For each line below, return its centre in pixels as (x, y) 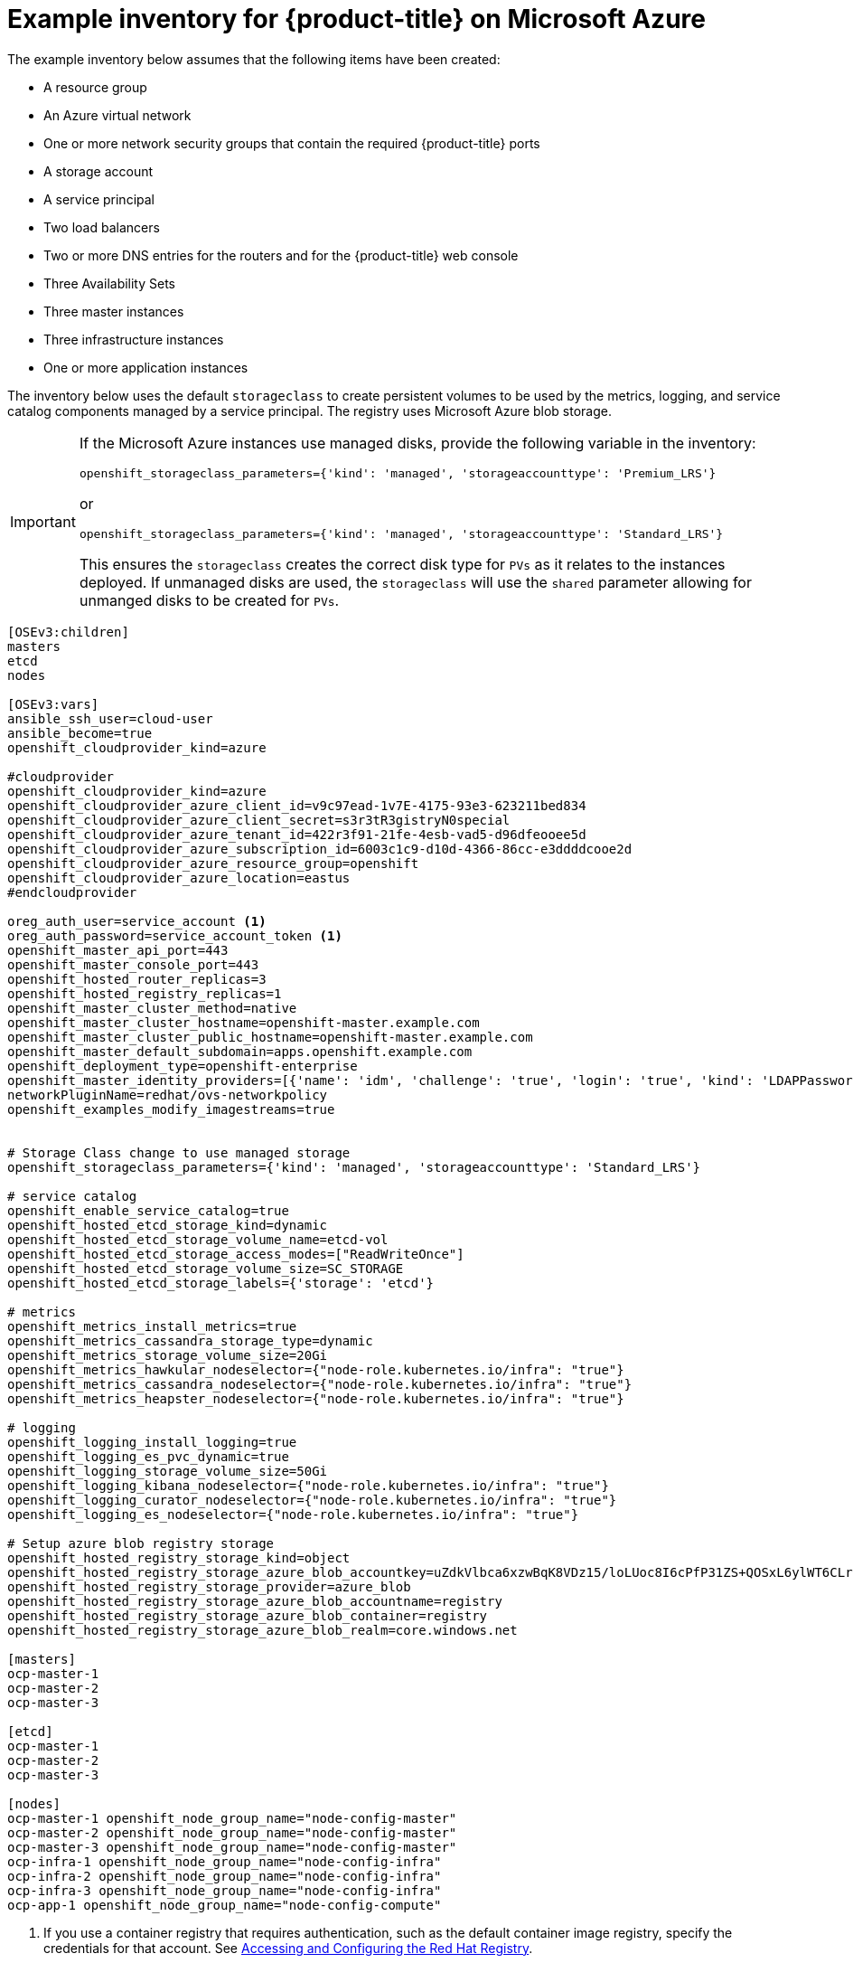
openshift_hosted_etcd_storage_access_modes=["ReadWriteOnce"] (236, 1254)
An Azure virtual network (117, 115)
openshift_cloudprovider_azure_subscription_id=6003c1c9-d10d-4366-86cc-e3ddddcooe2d (320, 849)
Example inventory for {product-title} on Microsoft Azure (356, 19)
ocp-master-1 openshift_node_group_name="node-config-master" (232, 1818)
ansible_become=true (80, 733)
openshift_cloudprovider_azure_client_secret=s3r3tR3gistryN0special (259, 820)
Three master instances (114, 311)
